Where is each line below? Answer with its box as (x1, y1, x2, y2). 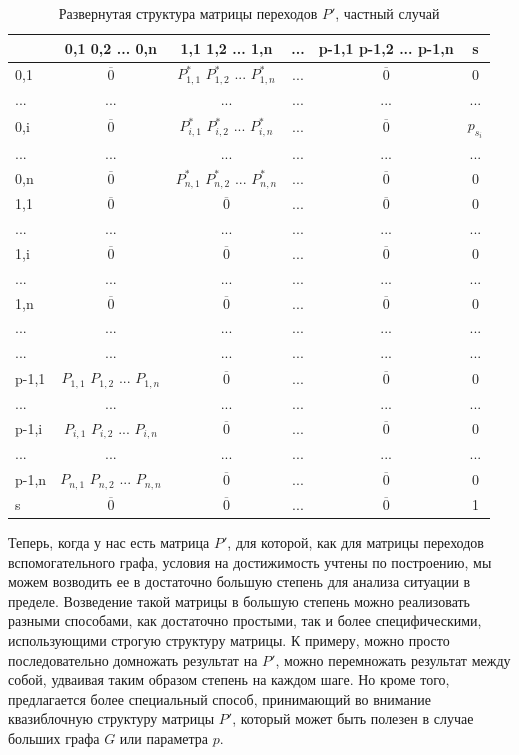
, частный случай (335, 3, 440, 23)
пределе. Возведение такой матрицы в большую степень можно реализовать (8, 590, 470, 611)
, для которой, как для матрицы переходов (227, 532, 484, 553)
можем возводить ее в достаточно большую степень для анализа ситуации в (8, 571, 471, 592)
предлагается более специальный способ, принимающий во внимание (8, 688, 432, 709)
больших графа (8, 727, 100, 748)
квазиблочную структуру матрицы (8, 708, 215, 729)
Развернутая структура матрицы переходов (58, 3, 318, 23)
